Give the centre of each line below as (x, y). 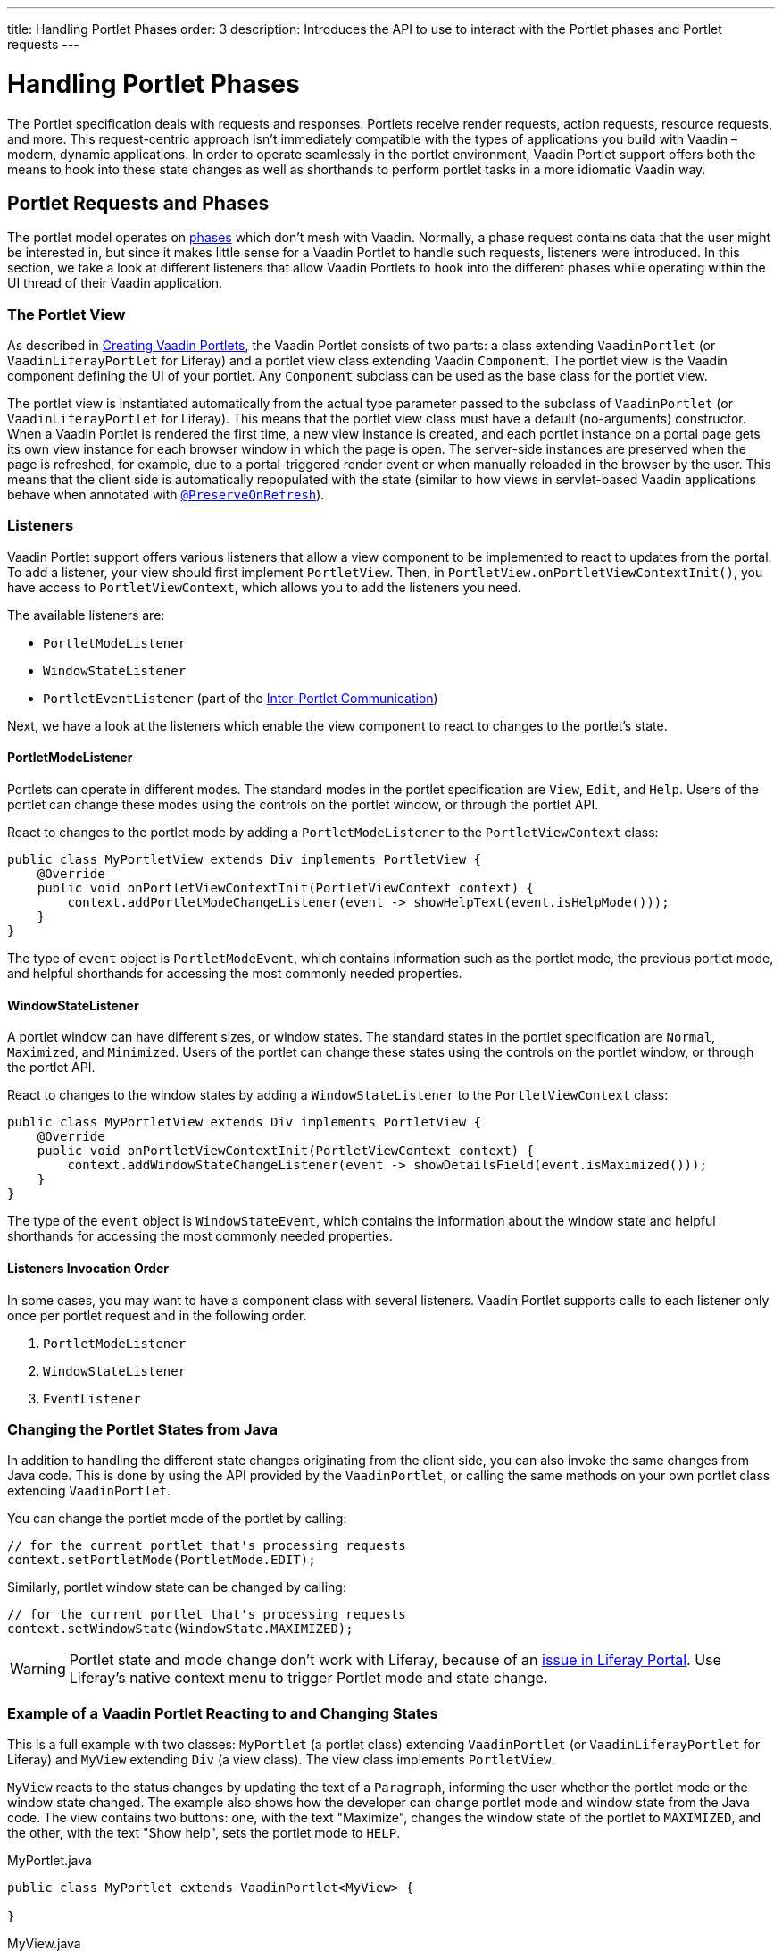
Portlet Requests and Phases (138, 203)
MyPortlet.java (50, 1860)
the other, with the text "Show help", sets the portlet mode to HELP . (204, 1833)
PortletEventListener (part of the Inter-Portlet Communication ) (241, 698)
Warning (38, 1669)
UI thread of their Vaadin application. (115, 283)
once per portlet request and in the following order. (157, 1315)
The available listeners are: (86, 615)
